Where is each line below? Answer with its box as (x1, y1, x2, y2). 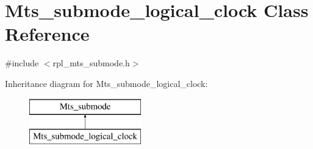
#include (5, 57, 39, 69)
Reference (5, 21, 90, 46)
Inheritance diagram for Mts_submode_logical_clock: (5, 77, 208, 89)
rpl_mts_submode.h (52, 57, 130, 69)
